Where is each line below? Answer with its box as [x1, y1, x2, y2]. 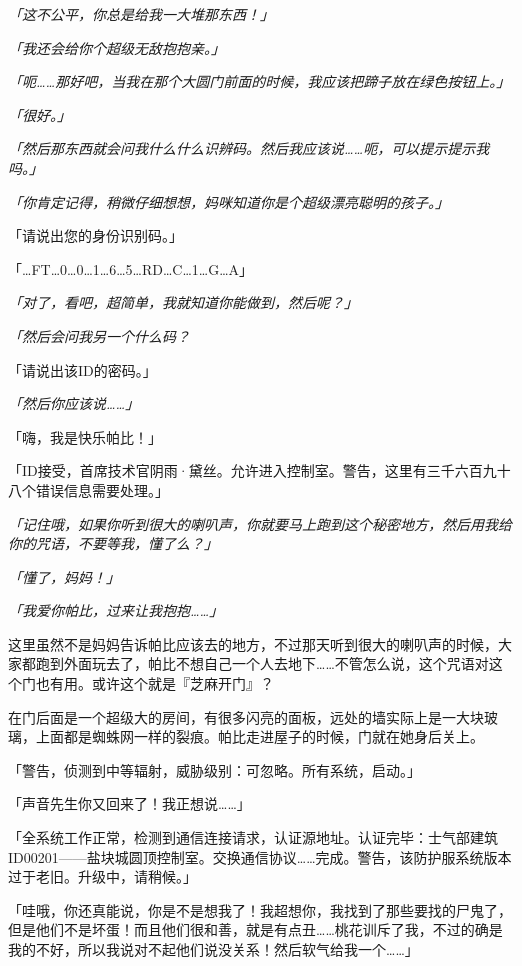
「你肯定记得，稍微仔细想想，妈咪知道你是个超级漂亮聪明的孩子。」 [8, 191, 449, 212]
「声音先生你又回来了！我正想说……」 [8, 793, 251, 814]
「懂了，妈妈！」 [8, 566, 120, 587]
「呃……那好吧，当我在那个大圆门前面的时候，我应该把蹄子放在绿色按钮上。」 [8, 71, 511, 92]
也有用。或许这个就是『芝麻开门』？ [35, 673, 274, 694]
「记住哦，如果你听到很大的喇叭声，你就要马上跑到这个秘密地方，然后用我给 [8, 513, 512, 534]
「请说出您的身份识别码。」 [8, 225, 183, 246]
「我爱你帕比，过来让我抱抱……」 [8, 600, 224, 621]
